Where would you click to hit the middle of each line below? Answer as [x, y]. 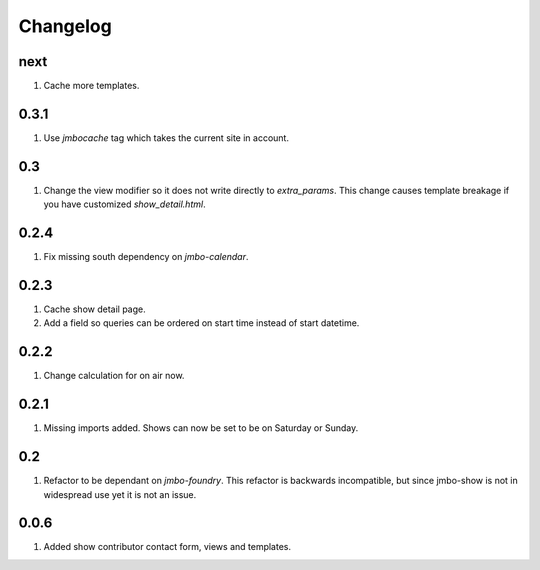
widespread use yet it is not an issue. [120, 494]
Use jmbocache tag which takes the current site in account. [166, 137]
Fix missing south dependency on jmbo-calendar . [146, 257]
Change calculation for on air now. [114, 376]
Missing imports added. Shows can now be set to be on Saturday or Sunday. [201, 428]
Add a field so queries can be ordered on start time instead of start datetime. [201, 323]
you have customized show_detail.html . [124, 204]
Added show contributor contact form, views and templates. [167, 547]
